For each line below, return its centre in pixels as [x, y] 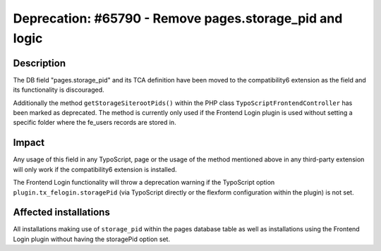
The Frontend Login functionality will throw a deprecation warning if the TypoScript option [144, 183]
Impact [29, 143]
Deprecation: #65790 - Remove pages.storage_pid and [178, 18]
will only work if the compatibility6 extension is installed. [95, 169]
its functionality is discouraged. [59, 90]
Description [40, 63]
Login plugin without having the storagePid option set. [92, 239]
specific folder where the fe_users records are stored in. [95, 123]
